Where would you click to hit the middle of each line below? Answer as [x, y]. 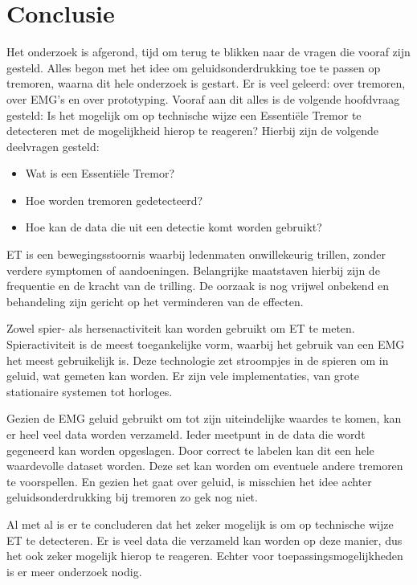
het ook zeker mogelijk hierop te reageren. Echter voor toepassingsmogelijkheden [205, 556]
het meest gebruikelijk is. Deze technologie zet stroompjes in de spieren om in [198, 360]
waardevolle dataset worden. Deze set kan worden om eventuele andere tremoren [205, 466]
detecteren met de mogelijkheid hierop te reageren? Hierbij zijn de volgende [192, 131]
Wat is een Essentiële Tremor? [100, 173]
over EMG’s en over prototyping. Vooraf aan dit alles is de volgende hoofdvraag [203, 98]
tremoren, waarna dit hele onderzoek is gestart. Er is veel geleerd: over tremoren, [206, 83]
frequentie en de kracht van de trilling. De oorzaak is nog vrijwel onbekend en [198, 286]
